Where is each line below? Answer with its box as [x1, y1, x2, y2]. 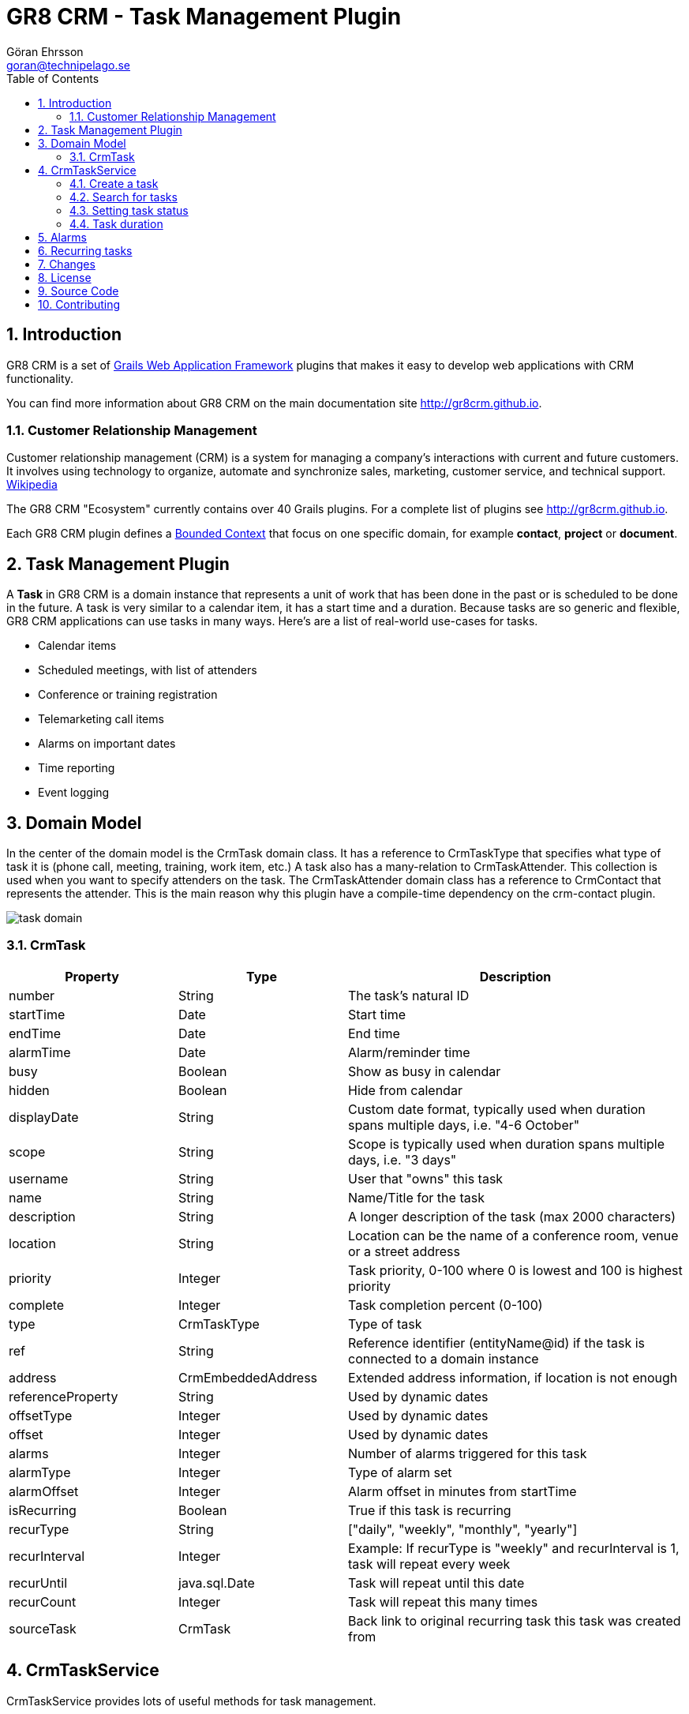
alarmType [9, 1464, 71, 1480]
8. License [38, 270, 92, 284]
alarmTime [9, 1044, 71, 1060]
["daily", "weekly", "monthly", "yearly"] [348, 1521, 578, 1537]
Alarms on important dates [38, 737, 176, 751]
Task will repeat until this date [348, 1574, 525, 1591]
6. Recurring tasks [38, 243, 133, 257]
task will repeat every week [348, 1555, 511, 1572]
